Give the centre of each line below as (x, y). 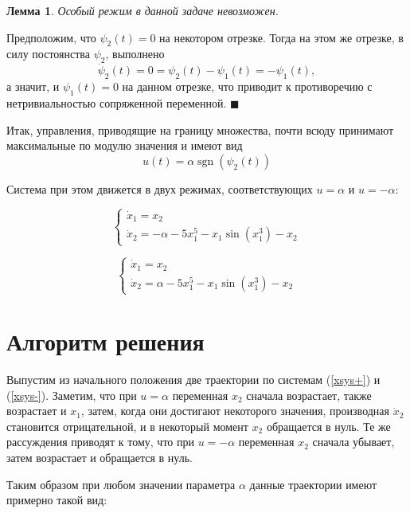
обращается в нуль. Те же (328, 426)
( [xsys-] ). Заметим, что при (72, 395)
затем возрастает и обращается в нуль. (100, 457)
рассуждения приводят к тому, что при (100, 442)
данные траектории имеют (313, 484)
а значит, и (33, 86)
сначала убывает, (353, 442)
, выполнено (135, 54)
